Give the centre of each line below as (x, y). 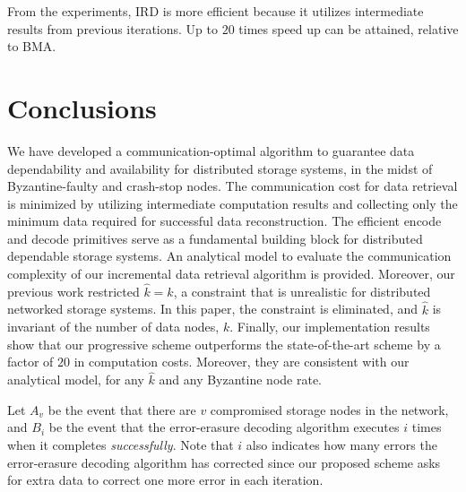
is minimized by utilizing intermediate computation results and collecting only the (233, 203)
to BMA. (32, 46)
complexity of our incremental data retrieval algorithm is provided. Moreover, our (231, 274)
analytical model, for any (76, 380)
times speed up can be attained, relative (349, 28)
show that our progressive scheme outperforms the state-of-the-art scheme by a (224, 344)
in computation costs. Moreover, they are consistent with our (242, 362)
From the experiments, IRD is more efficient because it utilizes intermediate (216, 11)
